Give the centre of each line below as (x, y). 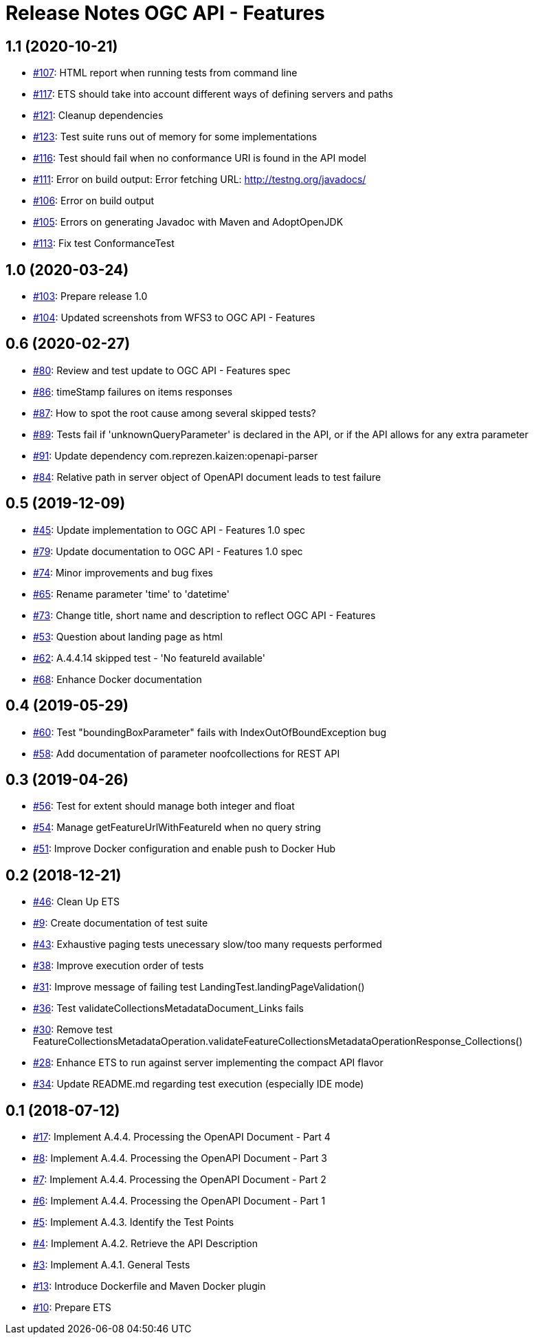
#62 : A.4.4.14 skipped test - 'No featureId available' (149, 658)
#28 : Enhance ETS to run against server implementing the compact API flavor (208, 1063)
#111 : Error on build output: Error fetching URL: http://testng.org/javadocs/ (200, 180)
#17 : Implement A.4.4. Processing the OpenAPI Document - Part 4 (182, 1137)
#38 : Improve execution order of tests (119, 966)
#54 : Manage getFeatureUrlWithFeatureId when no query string (177, 828)
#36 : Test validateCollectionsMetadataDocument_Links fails (169, 1008)
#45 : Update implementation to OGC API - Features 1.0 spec (169, 530)
